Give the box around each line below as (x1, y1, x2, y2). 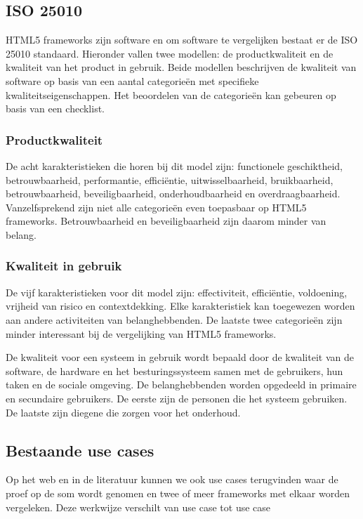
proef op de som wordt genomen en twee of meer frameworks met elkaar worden (6, 485, 350, 500)
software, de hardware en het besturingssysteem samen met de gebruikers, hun (6, 363, 343, 378)
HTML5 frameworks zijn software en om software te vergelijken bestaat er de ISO (6, 32, 358, 47)
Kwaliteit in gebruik (6, 257, 122, 275)
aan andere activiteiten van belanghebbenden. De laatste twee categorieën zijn (6, 312, 343, 327)
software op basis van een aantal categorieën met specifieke (6, 73, 259, 88)
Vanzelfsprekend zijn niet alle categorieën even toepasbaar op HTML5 (6, 199, 307, 214)
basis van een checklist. (6, 101, 105, 116)
